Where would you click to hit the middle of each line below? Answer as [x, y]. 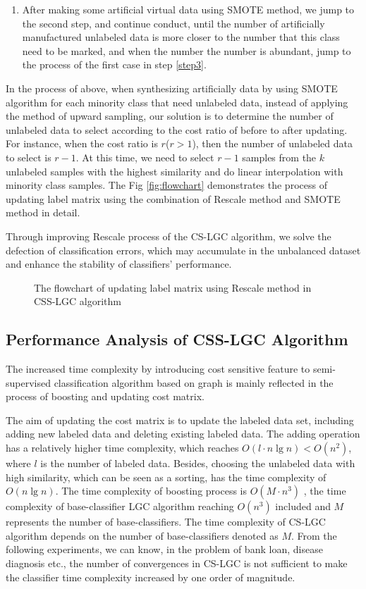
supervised [28, 382]
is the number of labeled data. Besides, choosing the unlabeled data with [198, 463]
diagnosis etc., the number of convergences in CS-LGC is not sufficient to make [177, 563]
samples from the [279, 157]
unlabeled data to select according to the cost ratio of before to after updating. [177, 129]
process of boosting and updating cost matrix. [105, 396]
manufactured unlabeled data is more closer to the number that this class [181, 37]
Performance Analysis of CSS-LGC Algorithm [177, 339]
